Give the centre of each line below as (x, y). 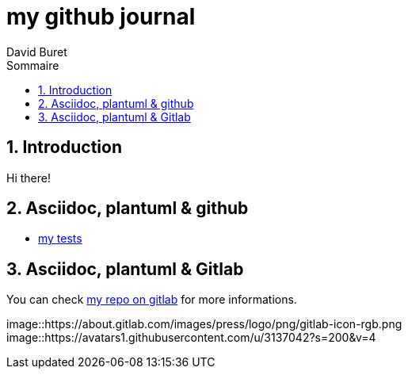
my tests (60, 239)
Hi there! (29, 178)
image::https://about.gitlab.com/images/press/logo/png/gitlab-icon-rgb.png (204, 324)
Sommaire (33, 65)
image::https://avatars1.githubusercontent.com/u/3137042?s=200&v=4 (191, 338)
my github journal (101, 17)
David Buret (37, 52)
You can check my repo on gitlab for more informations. (152, 300)
